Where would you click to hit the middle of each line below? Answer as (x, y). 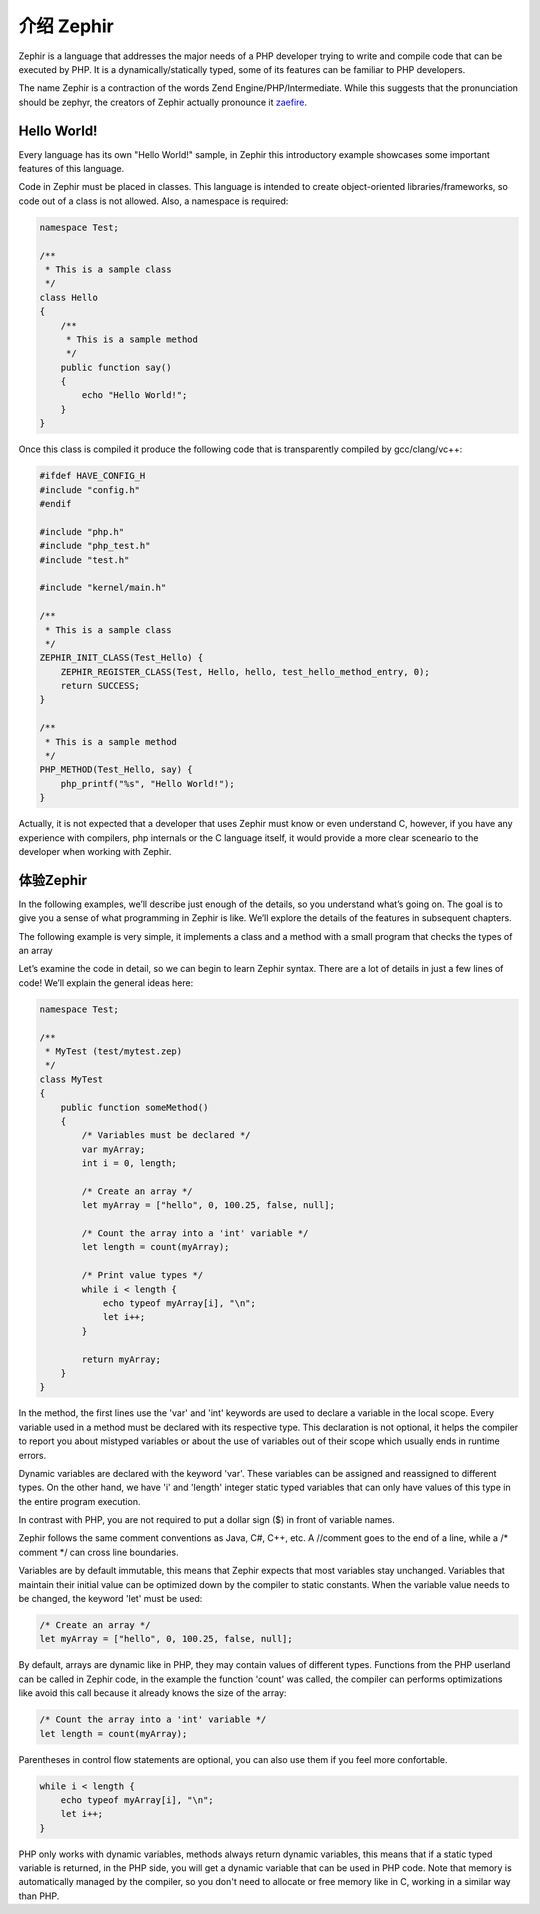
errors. (32, 1455)
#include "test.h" (84, 559)
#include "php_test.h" (95, 546)
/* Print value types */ (142, 1275)
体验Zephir (53, 880)
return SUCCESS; (100, 686)
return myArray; (121, 1359)
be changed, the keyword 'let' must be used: (110, 1599)
